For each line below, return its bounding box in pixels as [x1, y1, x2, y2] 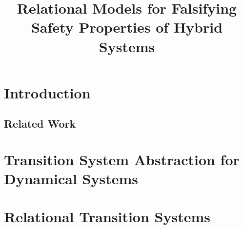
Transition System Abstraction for [4, 149, 240, 169]
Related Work [4, 116, 76, 131]
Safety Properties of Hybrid [31, 17, 223, 37]
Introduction [4, 82, 91, 102]
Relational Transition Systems [4, 207, 210, 227]
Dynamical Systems [4, 169, 139, 189]
